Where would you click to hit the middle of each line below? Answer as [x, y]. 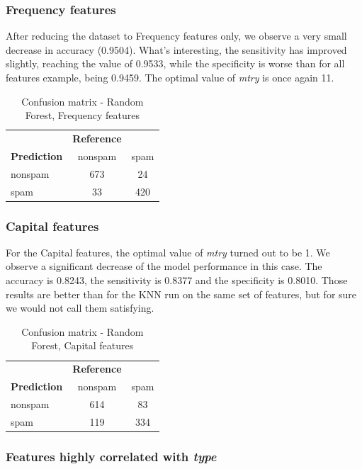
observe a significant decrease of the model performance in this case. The [164, 266]
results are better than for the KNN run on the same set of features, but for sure [181, 294]
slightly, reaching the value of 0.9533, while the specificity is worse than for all [175, 63]
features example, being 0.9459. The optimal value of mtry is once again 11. [170, 77]
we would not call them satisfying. [80, 308]
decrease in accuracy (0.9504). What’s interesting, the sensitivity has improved [176, 49]
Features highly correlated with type [111, 456]
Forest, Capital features [83, 345]
